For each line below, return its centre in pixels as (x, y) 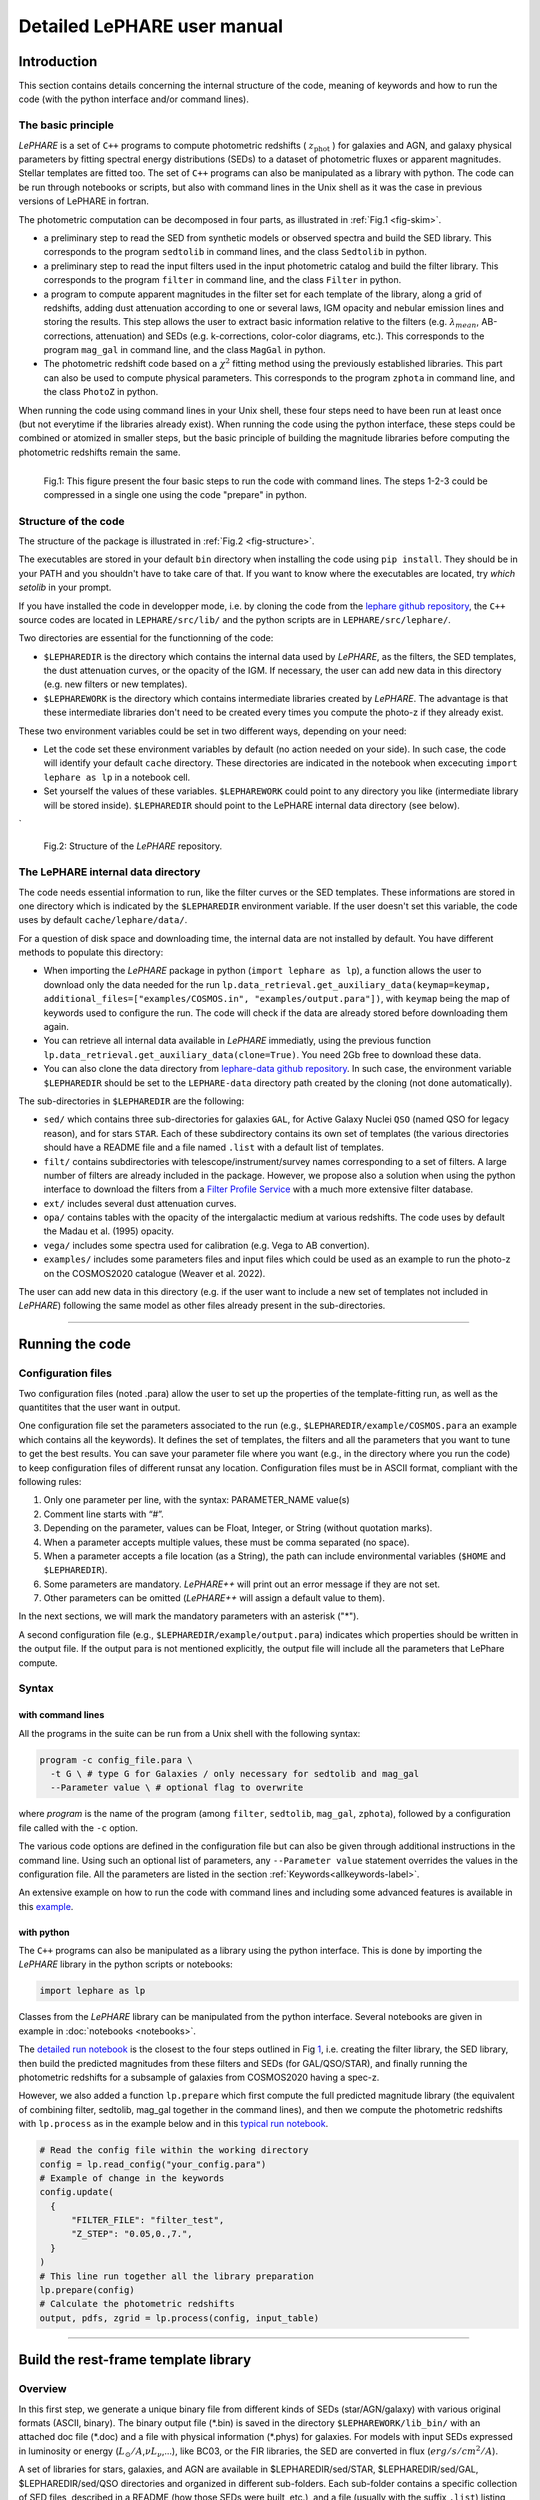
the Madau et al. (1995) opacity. (109, 1231)
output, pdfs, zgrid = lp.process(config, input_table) (179, 2318)
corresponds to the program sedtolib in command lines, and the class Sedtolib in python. (235, 252)
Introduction (58, 61)
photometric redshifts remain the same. (99, 452)
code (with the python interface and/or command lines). (133, 99)
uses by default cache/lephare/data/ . (103, 920)
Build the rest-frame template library (135, 2360)
